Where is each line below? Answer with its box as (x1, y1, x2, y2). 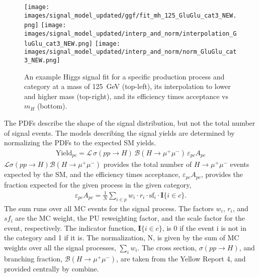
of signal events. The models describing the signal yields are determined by (4, 127, 235, 138)
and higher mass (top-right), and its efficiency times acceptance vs (24, 90, 229, 101)
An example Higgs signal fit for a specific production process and (24, 71, 225, 81)
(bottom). (37, 101, 67, 111)
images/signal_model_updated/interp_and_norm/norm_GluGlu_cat (24, 48, 237, 56)
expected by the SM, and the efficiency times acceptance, (4, 169, 181, 179)
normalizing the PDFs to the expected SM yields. (4, 137, 156, 148)
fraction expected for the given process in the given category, (4, 179, 192, 190)
